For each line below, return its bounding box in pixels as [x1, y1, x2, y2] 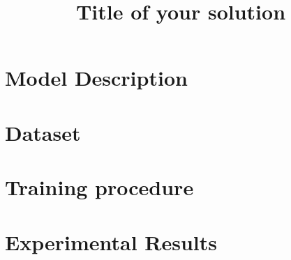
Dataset [5, 118, 81, 146]
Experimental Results [5, 227, 217, 256]
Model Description [5, 63, 188, 92]
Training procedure [5, 173, 194, 201]
